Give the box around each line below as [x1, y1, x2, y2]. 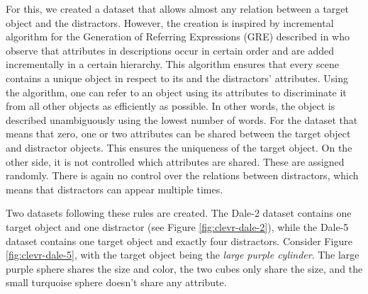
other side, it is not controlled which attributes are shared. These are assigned [6, 154, 345, 169]
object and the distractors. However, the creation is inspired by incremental [6, 15, 334, 30]
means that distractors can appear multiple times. [6, 181, 223, 196]
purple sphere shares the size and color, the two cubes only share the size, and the [6, 261, 363, 276]
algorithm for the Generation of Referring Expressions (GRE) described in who [6, 29, 350, 44]
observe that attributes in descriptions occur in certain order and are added [6, 43, 335, 57]
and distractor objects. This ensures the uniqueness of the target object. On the [6, 140, 352, 154]
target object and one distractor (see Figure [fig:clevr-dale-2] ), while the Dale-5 [6, 219, 349, 234]
